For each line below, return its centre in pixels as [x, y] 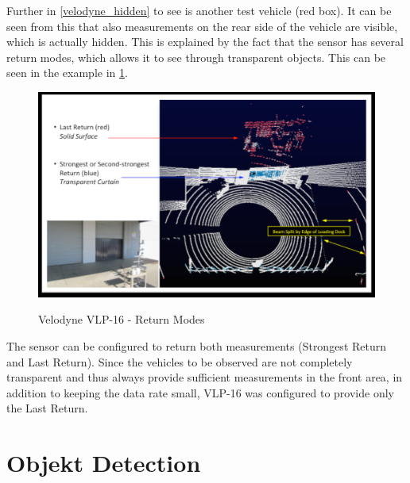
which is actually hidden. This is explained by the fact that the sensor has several [205, 42]
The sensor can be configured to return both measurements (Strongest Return [197, 345]
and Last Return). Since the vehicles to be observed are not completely [180, 361]
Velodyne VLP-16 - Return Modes [122, 319]
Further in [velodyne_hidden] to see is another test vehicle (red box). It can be [199, 10]
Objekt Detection [104, 463]
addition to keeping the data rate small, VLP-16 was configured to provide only [200, 392]
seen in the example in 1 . [67, 73]
